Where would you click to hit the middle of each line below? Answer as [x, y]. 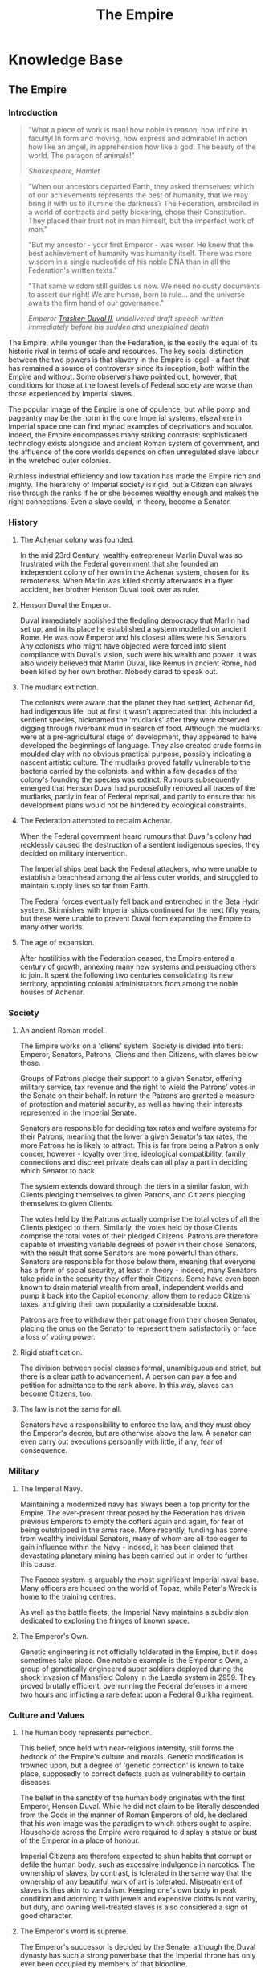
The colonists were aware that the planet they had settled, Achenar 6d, [137, 703]
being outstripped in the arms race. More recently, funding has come [134, 1530]
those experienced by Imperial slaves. [71, 393]
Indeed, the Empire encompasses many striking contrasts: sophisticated [128, 434]
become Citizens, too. [56, 1393]
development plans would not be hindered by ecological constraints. [133, 805]
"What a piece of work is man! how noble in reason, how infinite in [137, 129]
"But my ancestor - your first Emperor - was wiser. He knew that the [141, 244]
